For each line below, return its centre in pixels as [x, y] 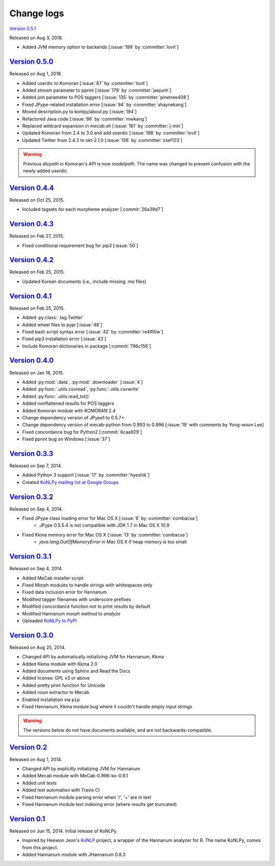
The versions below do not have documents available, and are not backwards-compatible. [118, 730]
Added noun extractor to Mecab [56, 692]
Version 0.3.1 [31, 557]
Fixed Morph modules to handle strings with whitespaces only [87, 585]
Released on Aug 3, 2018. [36, 38]
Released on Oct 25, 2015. [37, 200]
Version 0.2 [28, 747]
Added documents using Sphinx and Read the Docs [76, 671]
